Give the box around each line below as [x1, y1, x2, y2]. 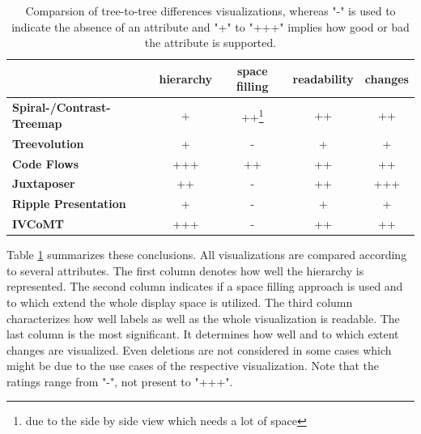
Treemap [12, 114, 62, 131]
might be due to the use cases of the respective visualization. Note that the [6, 357, 380, 374]
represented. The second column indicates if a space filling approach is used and [6, 278, 403, 295]
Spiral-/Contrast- [12, 99, 111, 116]
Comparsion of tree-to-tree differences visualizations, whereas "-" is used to [25, 2, 396, 19]
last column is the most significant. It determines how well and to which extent [6, 325, 399, 343]
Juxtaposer [12, 175, 75, 192]
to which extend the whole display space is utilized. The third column [6, 293, 353, 310]
